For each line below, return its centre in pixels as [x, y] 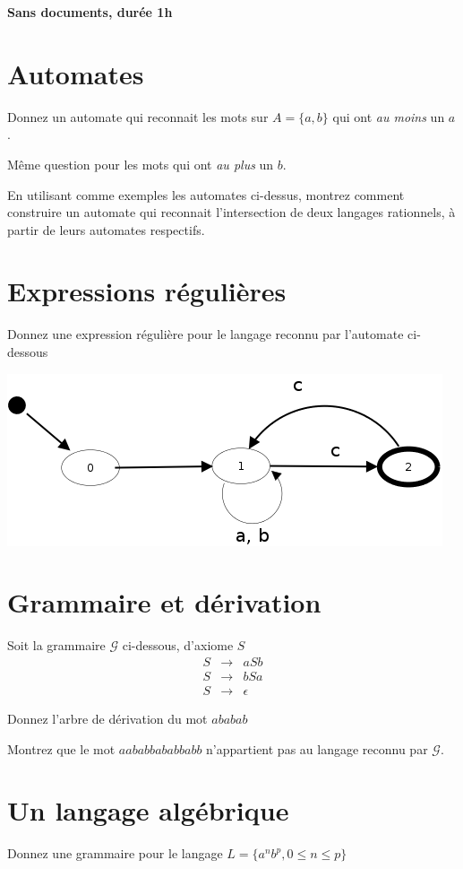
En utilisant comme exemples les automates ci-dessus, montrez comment [206, 194]
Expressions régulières [147, 291]
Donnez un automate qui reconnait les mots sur [138, 116]
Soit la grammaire [56, 645]
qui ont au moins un [389, 116]
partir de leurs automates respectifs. [106, 229]
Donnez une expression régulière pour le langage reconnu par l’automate [206, 334]
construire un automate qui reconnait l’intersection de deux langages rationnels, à [231, 212]
